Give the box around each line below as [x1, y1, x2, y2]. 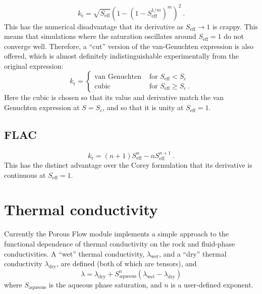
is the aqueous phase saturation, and [48, 279, 162, 289]
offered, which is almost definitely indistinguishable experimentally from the [4, 51, 239, 61]
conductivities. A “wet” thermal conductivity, [4, 248, 145, 259]
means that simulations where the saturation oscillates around [4, 31, 196, 41]
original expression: [4, 60, 64, 71]
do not [224, 31, 244, 41]
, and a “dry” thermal [159, 248, 227, 259]
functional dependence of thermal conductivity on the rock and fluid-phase [4, 238, 235, 249]
